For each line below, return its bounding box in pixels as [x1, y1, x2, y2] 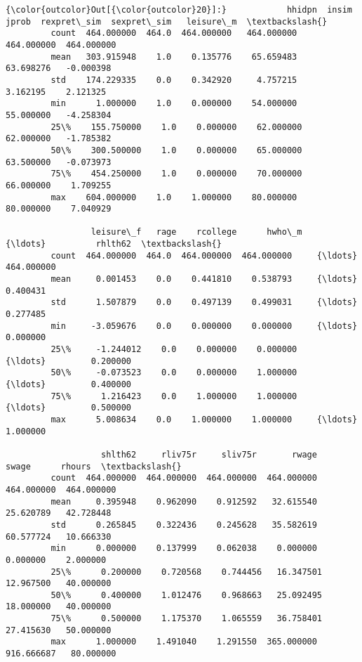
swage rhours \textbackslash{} [6, 461, 182, 472]
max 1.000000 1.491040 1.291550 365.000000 [51, 637, 317, 647]
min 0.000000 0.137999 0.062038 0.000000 [51, 543, 317, 554]
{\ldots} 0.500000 [6, 403, 131, 413]
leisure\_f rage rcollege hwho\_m [90, 227, 302, 238]
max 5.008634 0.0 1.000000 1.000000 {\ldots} [51, 414, 358, 424]
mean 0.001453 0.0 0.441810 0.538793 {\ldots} [51, 274, 358, 285]
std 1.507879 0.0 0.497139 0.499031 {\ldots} [51, 297, 358, 308]
